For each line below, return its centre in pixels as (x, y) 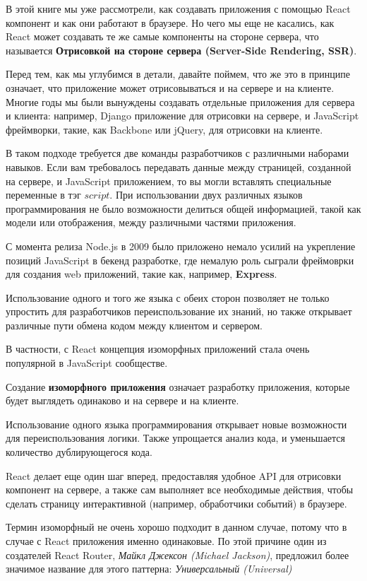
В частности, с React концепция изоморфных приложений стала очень (158, 349)
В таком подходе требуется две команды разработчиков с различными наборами (178, 153)
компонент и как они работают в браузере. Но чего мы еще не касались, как (170, 22)
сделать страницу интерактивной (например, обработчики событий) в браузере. (176, 503)
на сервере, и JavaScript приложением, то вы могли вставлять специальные (169, 181)
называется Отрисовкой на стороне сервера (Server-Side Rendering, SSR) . (181, 50)
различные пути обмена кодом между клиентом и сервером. (134, 325)
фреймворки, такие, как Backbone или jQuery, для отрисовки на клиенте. (164, 129)
